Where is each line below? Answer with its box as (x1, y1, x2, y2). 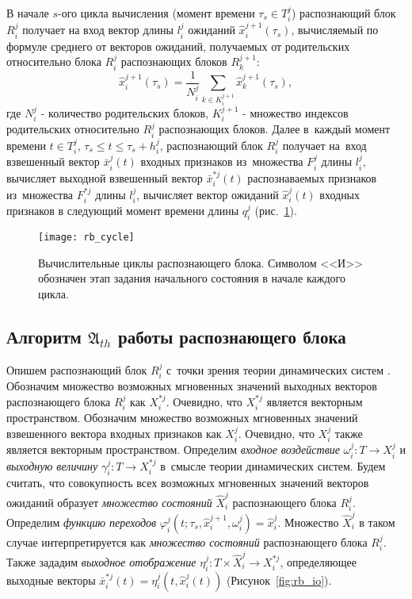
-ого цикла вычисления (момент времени (57, 5, 255, 21)
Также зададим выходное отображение (6, 553, 196, 570)
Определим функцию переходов (6, 513, 157, 530)
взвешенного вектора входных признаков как (6, 424, 222, 441)
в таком (359, 513, 395, 530)
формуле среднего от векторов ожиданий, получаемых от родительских (6, 37, 350, 54)
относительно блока (6, 53, 101, 70)
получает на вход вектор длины (22, 21, 174, 38)
